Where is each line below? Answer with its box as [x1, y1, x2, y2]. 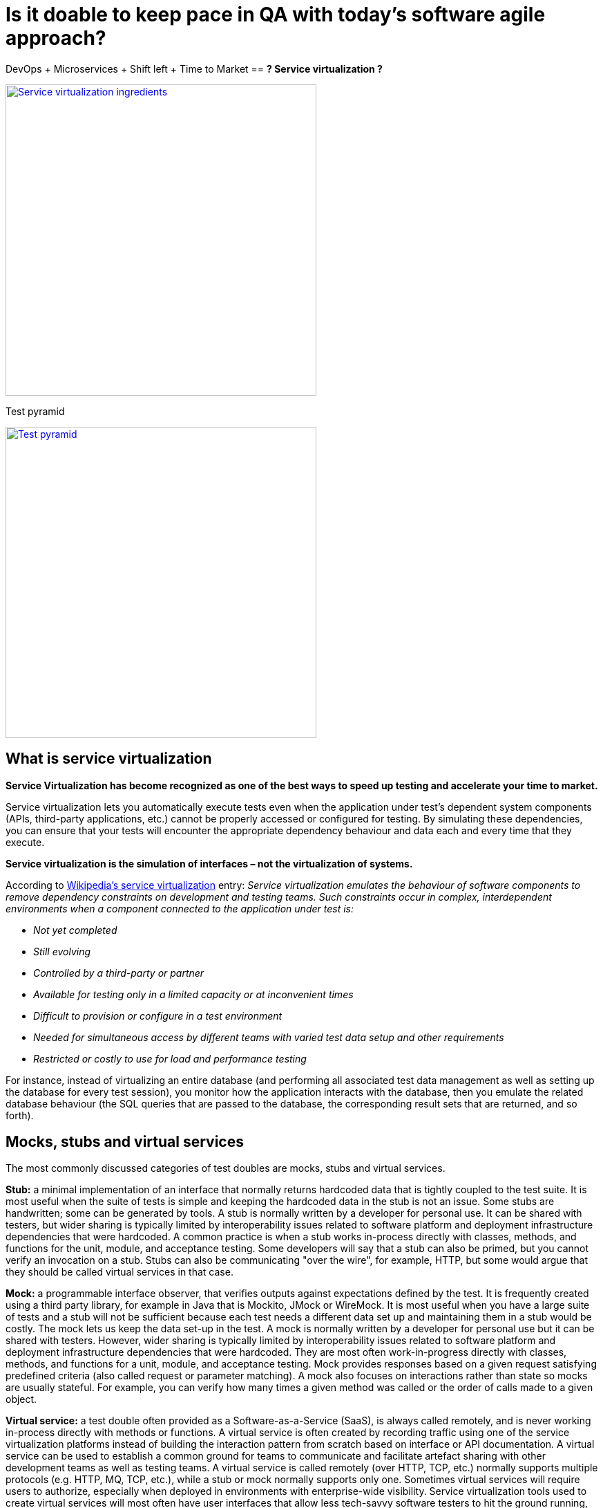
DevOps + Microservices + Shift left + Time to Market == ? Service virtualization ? [6, 62, 383, 75]
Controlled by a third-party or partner [33, 966, 204, 979]
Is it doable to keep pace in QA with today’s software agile [6, 3, 546, 26]
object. [6, 1393, 37, 1406]
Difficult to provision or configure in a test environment [33, 1009, 283, 1022]
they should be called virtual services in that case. [6, 1266, 233, 1278]
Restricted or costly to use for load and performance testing [33, 1052, 307, 1065]
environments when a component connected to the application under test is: [6, 902, 354, 914]
